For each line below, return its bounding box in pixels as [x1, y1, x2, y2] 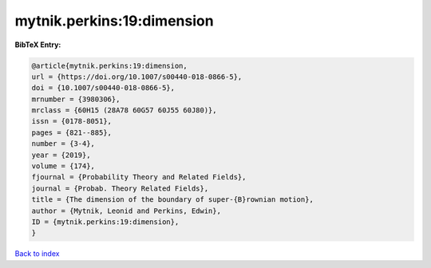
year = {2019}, [31, 150, 91, 160]
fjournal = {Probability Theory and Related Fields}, [31, 172, 247, 182]
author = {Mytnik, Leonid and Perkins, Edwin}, [31, 206, 221, 215]
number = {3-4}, [31, 140, 96, 148]
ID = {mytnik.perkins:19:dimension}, [31, 218, 180, 227]
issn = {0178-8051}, [31, 116, 112, 126]
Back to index [14, 249, 60, 258]
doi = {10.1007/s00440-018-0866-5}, [31, 84, 176, 93]
